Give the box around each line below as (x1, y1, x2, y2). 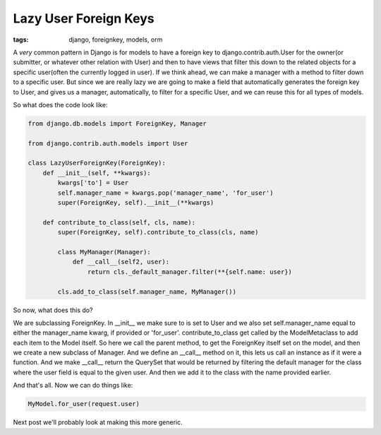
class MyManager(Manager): (57, 248, 151, 256)
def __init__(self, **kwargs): (42, 169, 151, 177)
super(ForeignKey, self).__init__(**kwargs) (57, 198, 214, 206)
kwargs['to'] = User (57, 179, 129, 187)
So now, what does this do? (13, 306, 93, 314)
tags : (13, 35, 29, 44)
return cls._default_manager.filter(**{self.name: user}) (87, 268, 293, 275)
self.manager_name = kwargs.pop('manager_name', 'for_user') (57, 189, 274, 197)
